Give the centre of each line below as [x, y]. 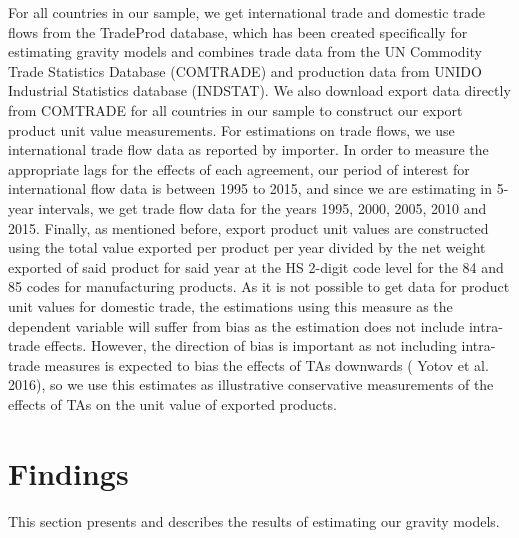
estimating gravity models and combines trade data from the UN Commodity [245, 51]
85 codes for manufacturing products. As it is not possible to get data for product [259, 286]
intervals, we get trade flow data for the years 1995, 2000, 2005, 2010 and [262, 207]
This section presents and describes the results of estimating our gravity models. [254, 520]
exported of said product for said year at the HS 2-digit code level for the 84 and [256, 266]
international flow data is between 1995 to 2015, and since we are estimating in [250, 188]
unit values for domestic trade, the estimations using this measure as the [230, 305]
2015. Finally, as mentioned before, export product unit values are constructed [248, 227]
